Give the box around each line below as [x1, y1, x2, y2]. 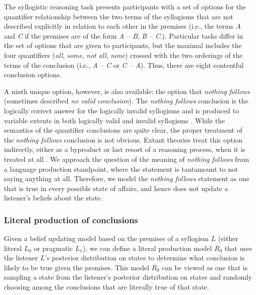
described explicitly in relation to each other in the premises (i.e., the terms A [4, 21, 241, 31]
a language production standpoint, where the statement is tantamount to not [4, 163, 238, 174]
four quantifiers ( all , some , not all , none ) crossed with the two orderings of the [4, 49, 243, 60]
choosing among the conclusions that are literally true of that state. [4, 282, 209, 292]
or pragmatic [34, 243, 73, 253]
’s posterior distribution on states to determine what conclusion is [45, 252, 245, 263]
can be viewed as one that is [161, 262, 248, 272]
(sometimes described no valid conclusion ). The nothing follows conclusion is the [4, 96, 249, 106]
